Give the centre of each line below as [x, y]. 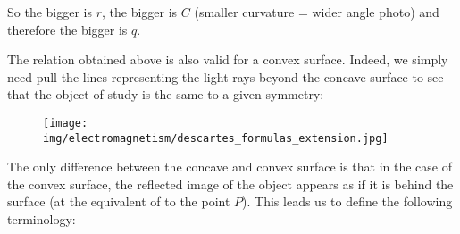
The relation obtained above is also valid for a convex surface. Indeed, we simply [228, 59]
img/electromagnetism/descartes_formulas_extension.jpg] [216, 138]
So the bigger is [50, 12]
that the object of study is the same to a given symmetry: [166, 94]
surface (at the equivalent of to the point [119, 201]
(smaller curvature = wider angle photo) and [317, 12]
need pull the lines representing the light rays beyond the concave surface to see [226, 76]
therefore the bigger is [67, 29]
